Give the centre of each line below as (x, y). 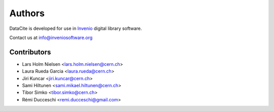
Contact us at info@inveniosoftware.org (51, 38)
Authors (27, 13)
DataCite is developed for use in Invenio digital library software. (76, 28)
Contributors (30, 52)
